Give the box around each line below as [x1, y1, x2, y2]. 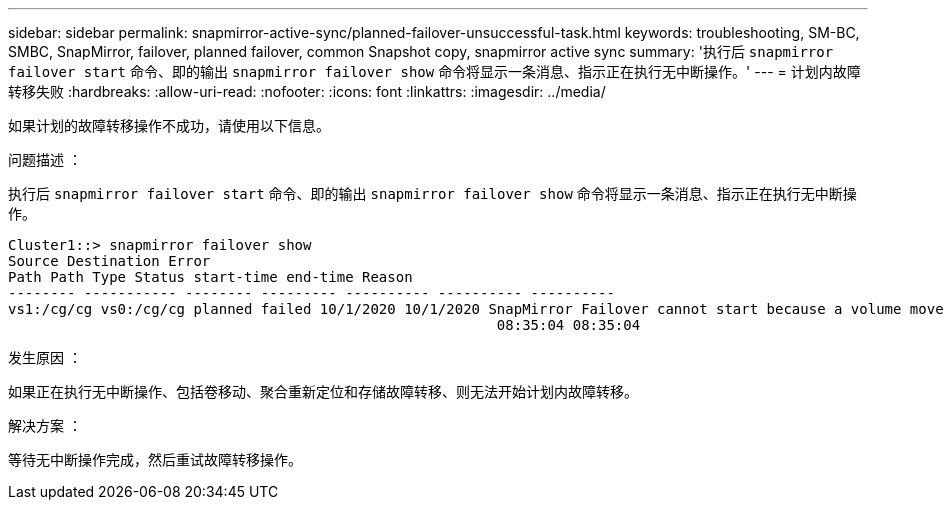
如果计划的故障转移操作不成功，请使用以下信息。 [8, 117, 330, 134]
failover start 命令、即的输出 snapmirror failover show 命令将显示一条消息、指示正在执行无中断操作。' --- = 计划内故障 [8, 63, 861, 80]
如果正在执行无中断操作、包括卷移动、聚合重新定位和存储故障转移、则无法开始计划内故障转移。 [8, 383, 638, 400]
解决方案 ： [8, 417, 82, 434]
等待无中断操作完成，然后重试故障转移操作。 [8, 451, 302, 468]
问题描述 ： [8, 151, 82, 168]
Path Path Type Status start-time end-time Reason [8, 269, 413, 285]
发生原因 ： [8, 349, 82, 366]
